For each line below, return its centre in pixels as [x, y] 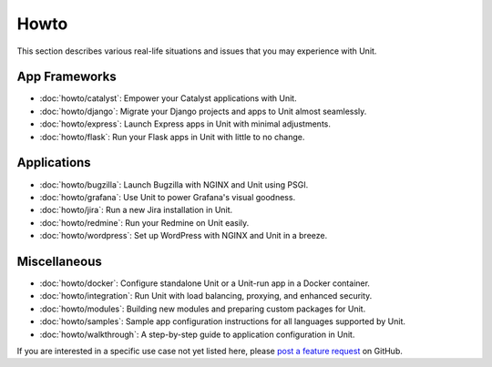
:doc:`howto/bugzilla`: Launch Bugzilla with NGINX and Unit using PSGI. [174, 184]
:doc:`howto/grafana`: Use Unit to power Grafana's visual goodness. [168, 197]
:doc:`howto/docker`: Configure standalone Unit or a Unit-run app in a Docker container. [205, 283]
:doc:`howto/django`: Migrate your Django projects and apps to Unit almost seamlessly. [203, 111]
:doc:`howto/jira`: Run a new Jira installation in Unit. [136, 210]
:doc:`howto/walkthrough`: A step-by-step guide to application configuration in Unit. [197, 334]
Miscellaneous [59, 261]
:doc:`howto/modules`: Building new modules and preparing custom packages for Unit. [203, 309]
